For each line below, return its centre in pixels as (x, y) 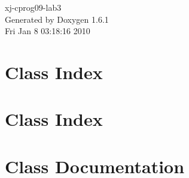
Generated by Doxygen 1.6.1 (57, 19)
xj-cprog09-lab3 (33, 7)
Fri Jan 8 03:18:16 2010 (48, 31)
